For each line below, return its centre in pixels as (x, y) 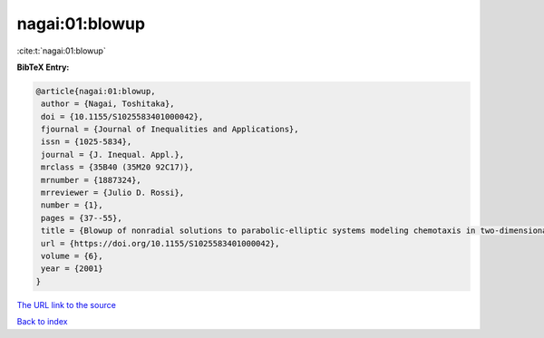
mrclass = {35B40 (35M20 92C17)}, (117, 167)
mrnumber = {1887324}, (92, 180)
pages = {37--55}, (82, 218)
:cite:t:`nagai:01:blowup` (61, 51)
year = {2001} (72, 269)
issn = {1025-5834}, (87, 142)
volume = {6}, (72, 256)
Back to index (42, 322)
